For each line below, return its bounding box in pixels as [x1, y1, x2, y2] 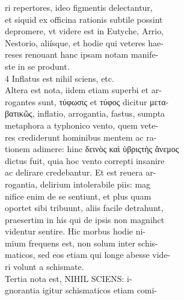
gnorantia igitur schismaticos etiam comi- [5, 284, 158, 296]
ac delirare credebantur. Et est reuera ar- [5, 166, 156, 179]
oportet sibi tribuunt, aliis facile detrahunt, [5, 201, 164, 214]
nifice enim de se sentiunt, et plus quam [5, 189, 152, 202]
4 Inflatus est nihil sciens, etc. [5, 72, 114, 84]
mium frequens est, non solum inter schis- [5, 236, 158, 249]
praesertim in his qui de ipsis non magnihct [5, 213, 165, 225]
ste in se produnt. [5, 60, 70, 72]
